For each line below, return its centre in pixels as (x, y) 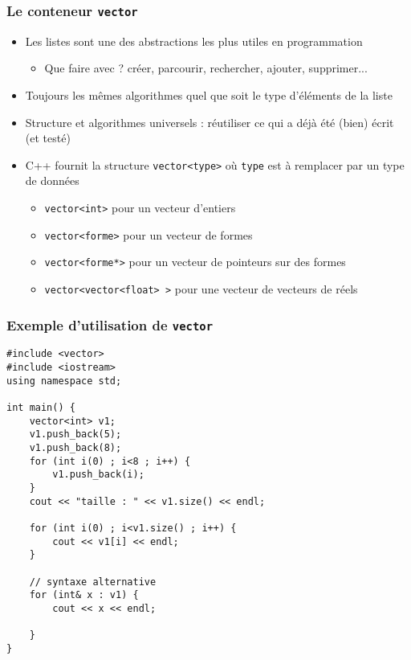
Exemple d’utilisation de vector (110, 324)
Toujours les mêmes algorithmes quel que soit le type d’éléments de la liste (209, 94)
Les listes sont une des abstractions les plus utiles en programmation (194, 41)
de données (52, 180)
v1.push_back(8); (75, 448)
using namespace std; (64, 381)
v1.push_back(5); (75, 435)
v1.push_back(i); (98, 475)
